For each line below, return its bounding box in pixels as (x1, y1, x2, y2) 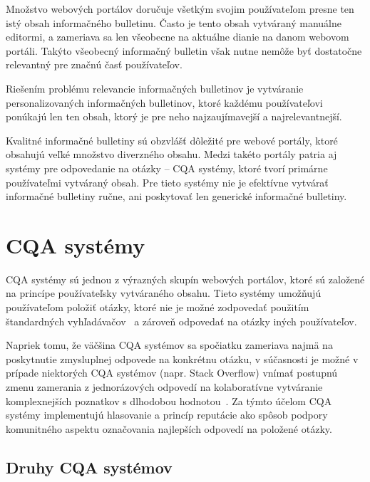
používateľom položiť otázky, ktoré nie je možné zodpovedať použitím (6, 300, 309, 315)
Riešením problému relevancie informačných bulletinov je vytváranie (6, 80, 304, 95)
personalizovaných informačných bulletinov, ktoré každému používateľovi (6, 95, 323, 110)
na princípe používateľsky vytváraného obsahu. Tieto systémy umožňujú (6, 285, 322, 300)
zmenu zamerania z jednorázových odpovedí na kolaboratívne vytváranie (6, 379, 323, 394)
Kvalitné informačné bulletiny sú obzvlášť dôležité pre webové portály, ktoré (6, 132, 338, 147)
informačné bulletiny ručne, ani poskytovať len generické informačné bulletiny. (6, 189, 347, 204)
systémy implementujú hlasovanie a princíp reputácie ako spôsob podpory (6, 407, 328, 422)
